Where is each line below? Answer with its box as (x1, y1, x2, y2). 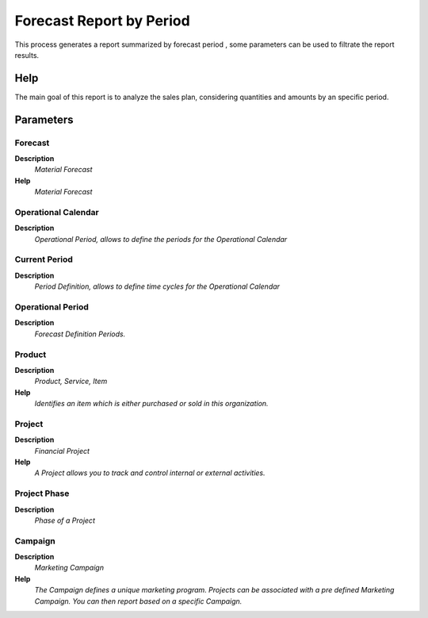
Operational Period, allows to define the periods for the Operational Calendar (34, 234, 288, 244)
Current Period (14, 254, 73, 265)
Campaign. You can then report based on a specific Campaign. (34, 596, 243, 606)
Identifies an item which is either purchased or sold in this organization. (34, 399, 269, 409)
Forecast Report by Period (14, 12, 190, 29)
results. (14, 50, 40, 59)
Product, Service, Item (34, 377, 108, 386)
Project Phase (14, 488, 70, 499)
